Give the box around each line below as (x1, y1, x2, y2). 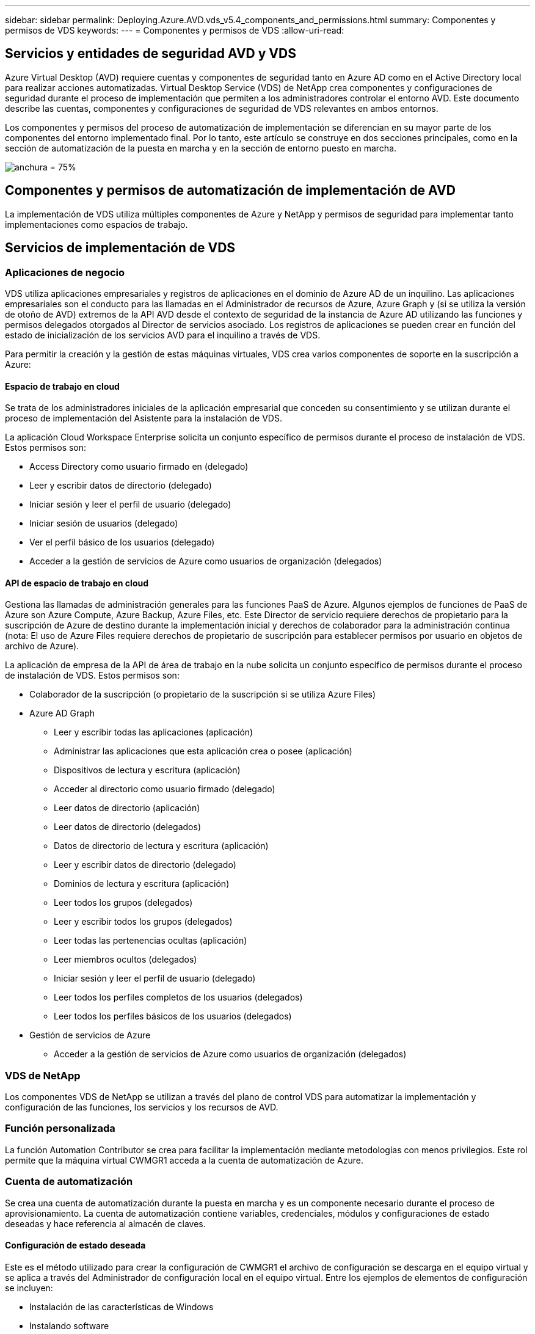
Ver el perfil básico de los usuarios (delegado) (29, 537, 215, 548)
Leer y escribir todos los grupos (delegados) (54, 916, 233, 927)
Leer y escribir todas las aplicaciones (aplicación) (54, 727, 253, 738)
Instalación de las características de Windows (29, 1301, 214, 1312)
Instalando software (29, 1320, 109, 1331)
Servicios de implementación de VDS (5, 240, 236, 256)
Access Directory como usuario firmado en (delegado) (29, 461, 249, 472)
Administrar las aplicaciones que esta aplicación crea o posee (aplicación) (54, 746, 352, 757)
